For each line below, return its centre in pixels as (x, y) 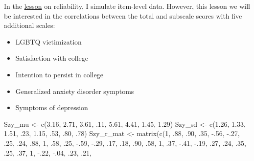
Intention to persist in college (59, 74)
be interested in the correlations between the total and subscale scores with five (123, 15)
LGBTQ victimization (48, 41)
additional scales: (30, 25)
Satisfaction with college (52, 58)
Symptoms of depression (52, 107)
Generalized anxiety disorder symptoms (75, 91)
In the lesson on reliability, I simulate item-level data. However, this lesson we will (127, 6)
